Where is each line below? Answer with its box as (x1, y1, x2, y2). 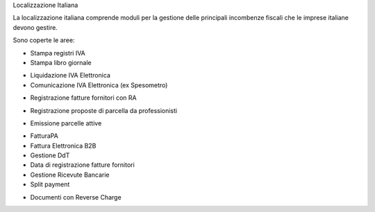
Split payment (30, 180, 70, 188)
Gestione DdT (30, 151, 70, 159)
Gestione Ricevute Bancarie (30, 170, 110, 179)
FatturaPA (30, 132, 58, 140)
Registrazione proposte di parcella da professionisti (30, 106, 177, 114)
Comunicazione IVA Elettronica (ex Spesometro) (30, 80, 168, 89)
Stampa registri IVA (30, 48, 86, 57)
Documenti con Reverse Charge (30, 193, 122, 201)
